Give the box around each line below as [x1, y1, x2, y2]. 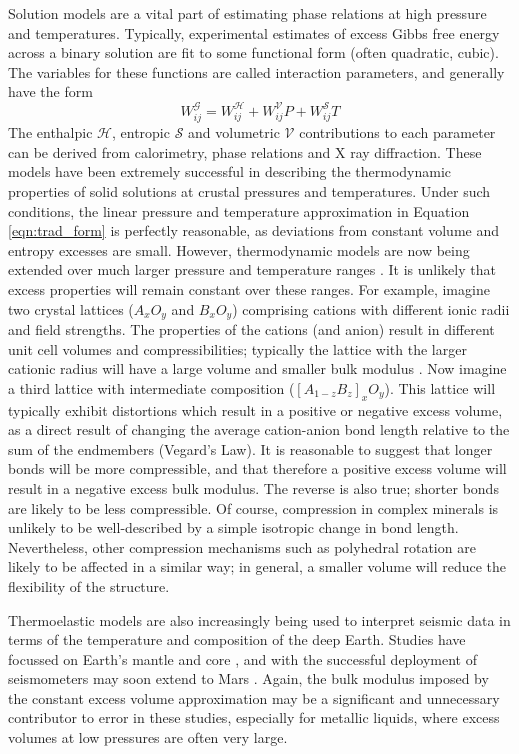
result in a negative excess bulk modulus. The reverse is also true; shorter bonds [8, 477, 499, 498]
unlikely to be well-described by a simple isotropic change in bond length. [8, 517, 459, 538]
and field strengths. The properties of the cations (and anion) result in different [8, 319, 495, 339]
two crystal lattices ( [8, 298, 134, 319]
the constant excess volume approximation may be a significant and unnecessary [8, 687, 500, 708]
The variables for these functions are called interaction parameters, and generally [8, 61, 505, 82]
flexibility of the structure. [8, 575, 170, 596]
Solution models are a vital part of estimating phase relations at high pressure [8, 3, 487, 23]
